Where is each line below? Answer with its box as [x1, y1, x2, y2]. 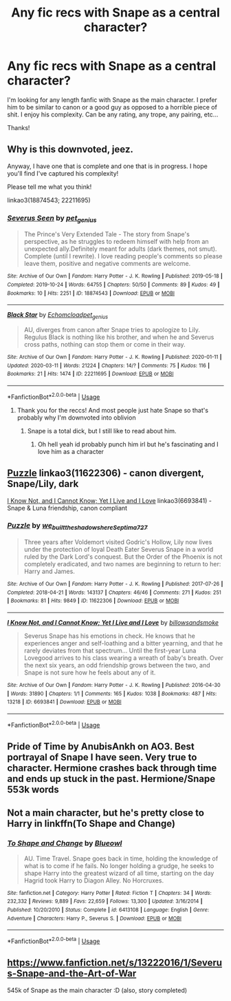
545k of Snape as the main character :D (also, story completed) [7, 986, 188, 994]
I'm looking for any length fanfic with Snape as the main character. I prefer [7, 95, 218, 104]
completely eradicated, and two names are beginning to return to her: [23, 560, 221, 568]
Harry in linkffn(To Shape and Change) [7, 818, 176, 829]
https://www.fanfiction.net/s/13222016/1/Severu [7, 957, 222, 969]
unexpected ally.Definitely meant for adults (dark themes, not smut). [23, 245, 217, 253]
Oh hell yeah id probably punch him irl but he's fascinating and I [37, 440, 219, 448]
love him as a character [37, 447, 104, 455]
